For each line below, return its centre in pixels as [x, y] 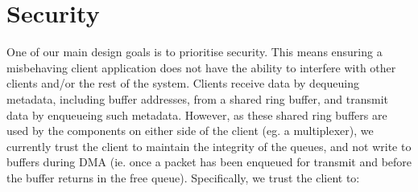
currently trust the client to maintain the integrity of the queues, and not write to [209, 146]
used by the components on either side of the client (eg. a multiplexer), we [190, 131]
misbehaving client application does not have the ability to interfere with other [201, 67]
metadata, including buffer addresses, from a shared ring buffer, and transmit [197, 98]
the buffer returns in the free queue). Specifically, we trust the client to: [183, 177]
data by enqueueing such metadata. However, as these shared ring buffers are [197, 114]
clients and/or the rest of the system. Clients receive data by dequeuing [183, 83]
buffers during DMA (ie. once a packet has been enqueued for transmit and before [209, 162]
